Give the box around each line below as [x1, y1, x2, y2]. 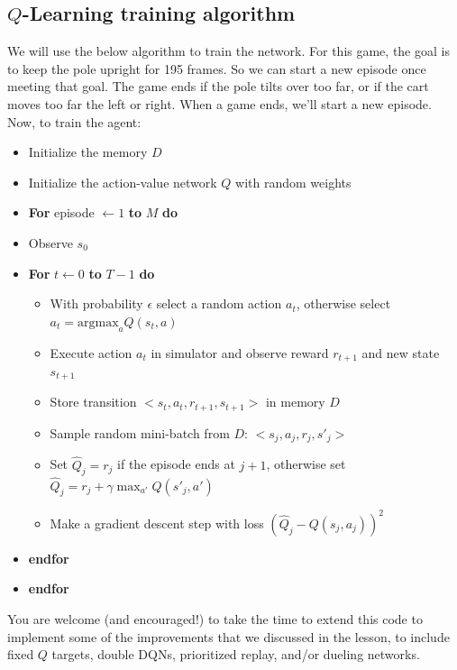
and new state [361, 343, 440, 362]
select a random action [156, 294, 282, 313]
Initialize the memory [28, 142, 148, 161]
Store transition [50, 392, 137, 411]
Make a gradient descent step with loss [50, 513, 264, 532]
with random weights [235, 172, 352, 191]
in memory [265, 392, 325, 411]
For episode [28, 203, 95, 222]
